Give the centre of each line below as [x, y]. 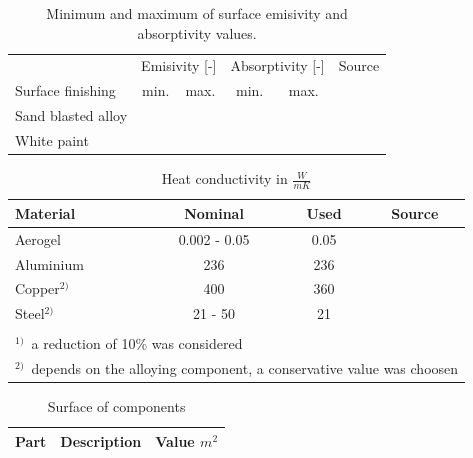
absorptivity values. [197, 32]
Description [101, 440]
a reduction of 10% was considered [137, 343]
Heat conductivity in [224, 178]
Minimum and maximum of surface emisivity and [197, 13]
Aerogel [38, 238]
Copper [37, 288]
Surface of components [116, 406]
